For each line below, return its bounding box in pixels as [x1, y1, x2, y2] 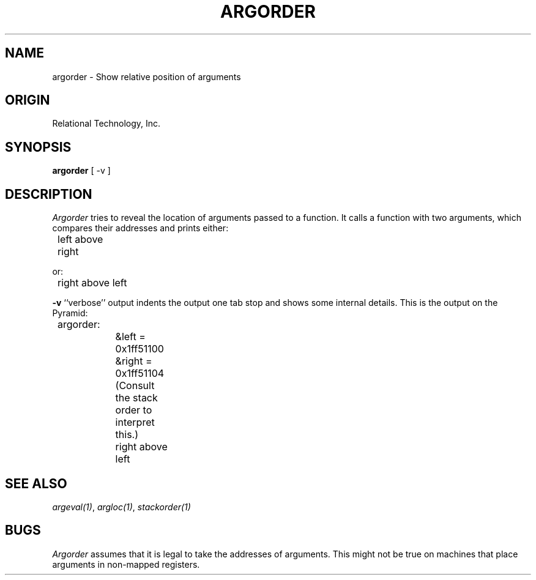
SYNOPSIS [5, 139, 72, 155]
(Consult [115, 379, 155, 392]
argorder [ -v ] [52, 165, 111, 176]
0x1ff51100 [115, 343, 164, 355]
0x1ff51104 [115, 367, 165, 380]
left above [58, 233, 103, 246]
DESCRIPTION [5, 186, 92, 202]
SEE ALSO [5, 475, 67, 491]
